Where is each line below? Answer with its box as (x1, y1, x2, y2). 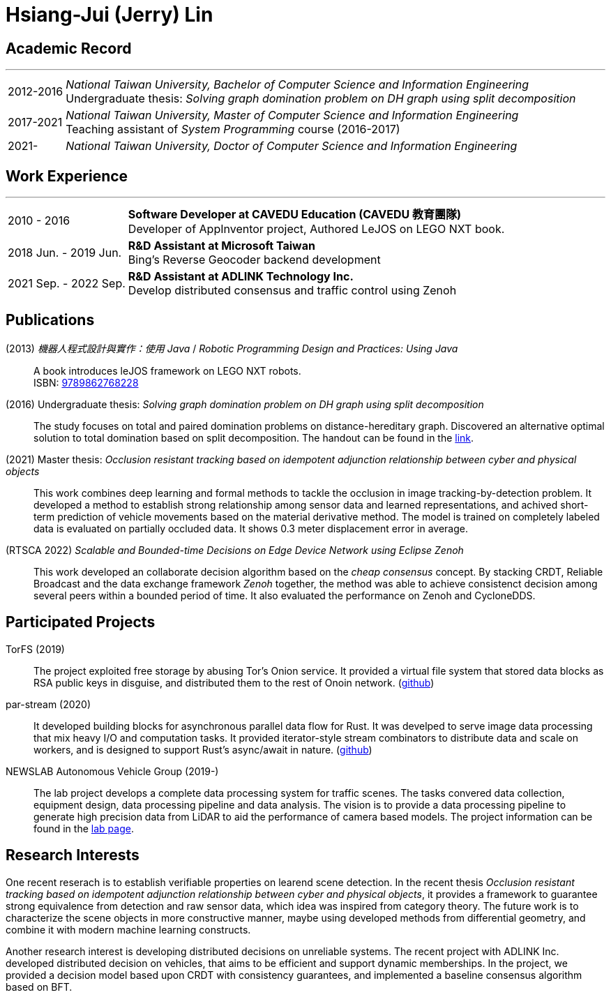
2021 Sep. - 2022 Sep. (8, 276, 126, 291)
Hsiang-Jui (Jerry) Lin (6, 3, 213, 27)
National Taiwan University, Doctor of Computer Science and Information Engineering (66, 139, 518, 153)
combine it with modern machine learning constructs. (6, 923, 251, 936)
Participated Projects (6, 613, 156, 631)
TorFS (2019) (6, 643, 65, 655)
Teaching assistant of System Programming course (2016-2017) (66, 122, 400, 137)
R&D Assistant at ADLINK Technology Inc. (128, 269, 354, 284)
